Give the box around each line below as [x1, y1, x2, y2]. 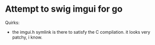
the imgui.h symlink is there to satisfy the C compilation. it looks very [12, 29, 151, 35]
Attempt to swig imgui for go [5, 3, 123, 15]
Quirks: [5, 20, 19, 25]
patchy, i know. [12, 34, 42, 40]
